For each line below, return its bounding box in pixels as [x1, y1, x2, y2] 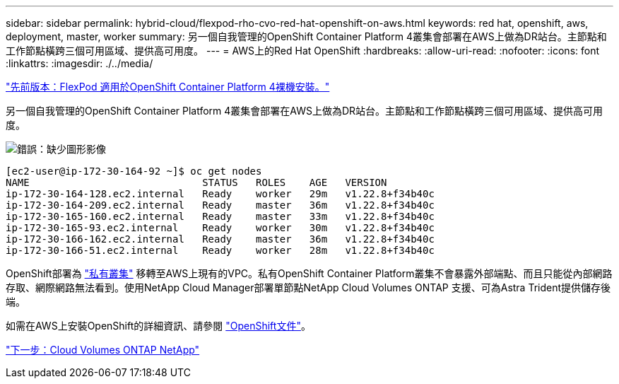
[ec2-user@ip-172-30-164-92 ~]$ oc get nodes [6, 165, 262, 177]
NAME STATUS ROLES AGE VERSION [6, 177, 387, 188]
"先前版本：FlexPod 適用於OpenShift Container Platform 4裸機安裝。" [6, 81, 330, 93]
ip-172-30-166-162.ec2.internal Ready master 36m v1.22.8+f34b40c [6, 233, 435, 245]
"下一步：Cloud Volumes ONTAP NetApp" [6, 344, 200, 356]
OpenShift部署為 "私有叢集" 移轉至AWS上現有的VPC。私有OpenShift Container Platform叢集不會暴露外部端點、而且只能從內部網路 [6, 267, 613, 279]
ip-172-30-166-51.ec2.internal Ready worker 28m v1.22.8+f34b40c [6, 245, 435, 256]
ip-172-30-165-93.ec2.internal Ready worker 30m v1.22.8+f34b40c [6, 222, 435, 233]
